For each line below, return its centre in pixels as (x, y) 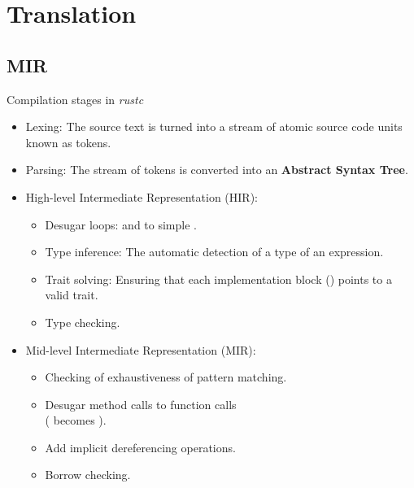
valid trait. (72, 295)
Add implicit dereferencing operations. (140, 447)
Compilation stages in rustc (75, 99)
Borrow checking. (88, 475)
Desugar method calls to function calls (141, 404)
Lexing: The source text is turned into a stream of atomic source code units (214, 126)
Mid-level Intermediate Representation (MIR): (141, 349)
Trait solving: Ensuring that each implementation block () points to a (218, 279)
